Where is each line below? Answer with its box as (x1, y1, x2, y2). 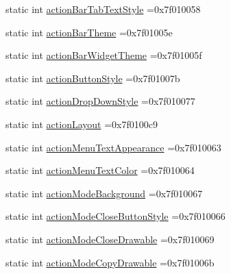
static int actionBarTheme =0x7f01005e (5, 25, 173, 39)
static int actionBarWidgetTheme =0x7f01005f (5, 48, 202, 62)
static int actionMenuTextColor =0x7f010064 (5, 163, 195, 177)
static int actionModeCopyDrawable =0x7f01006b (5, 255, 215, 269)
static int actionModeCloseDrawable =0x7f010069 (5, 232, 215, 246)
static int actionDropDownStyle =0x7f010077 (5, 94, 195, 108)
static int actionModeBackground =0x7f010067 (5, 186, 203, 200)
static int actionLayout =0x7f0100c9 (5, 116, 158, 131)
